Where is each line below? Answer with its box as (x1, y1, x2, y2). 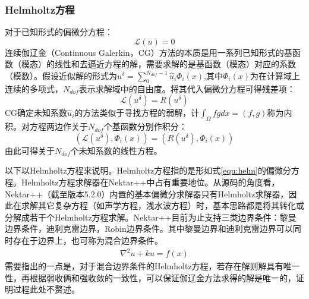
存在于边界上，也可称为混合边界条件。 (12, 234, 163, 246)
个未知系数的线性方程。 (70, 144, 162, 156)
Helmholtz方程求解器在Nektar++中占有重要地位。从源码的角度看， (21, 175, 280, 188)
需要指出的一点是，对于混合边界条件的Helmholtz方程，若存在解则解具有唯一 (5, 260, 300, 272)
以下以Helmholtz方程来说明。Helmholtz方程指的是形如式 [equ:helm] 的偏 (5, 164, 275, 177)
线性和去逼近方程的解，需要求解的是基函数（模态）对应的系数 (54, 58, 296, 70)
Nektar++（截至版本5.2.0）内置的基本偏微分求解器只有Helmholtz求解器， (5, 187, 289, 200)
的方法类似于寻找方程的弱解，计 (74, 106, 200, 119)
